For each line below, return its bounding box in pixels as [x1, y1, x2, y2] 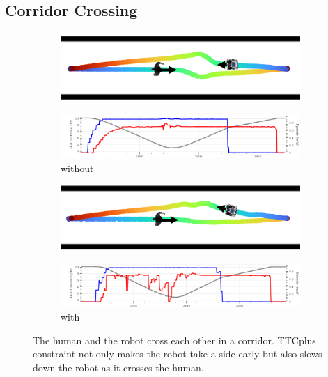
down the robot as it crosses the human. [33, 360, 204, 374]
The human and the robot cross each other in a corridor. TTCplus [33, 332, 316, 347]
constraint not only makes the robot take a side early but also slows [33, 346, 322, 361]
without [61, 161, 94, 176]
